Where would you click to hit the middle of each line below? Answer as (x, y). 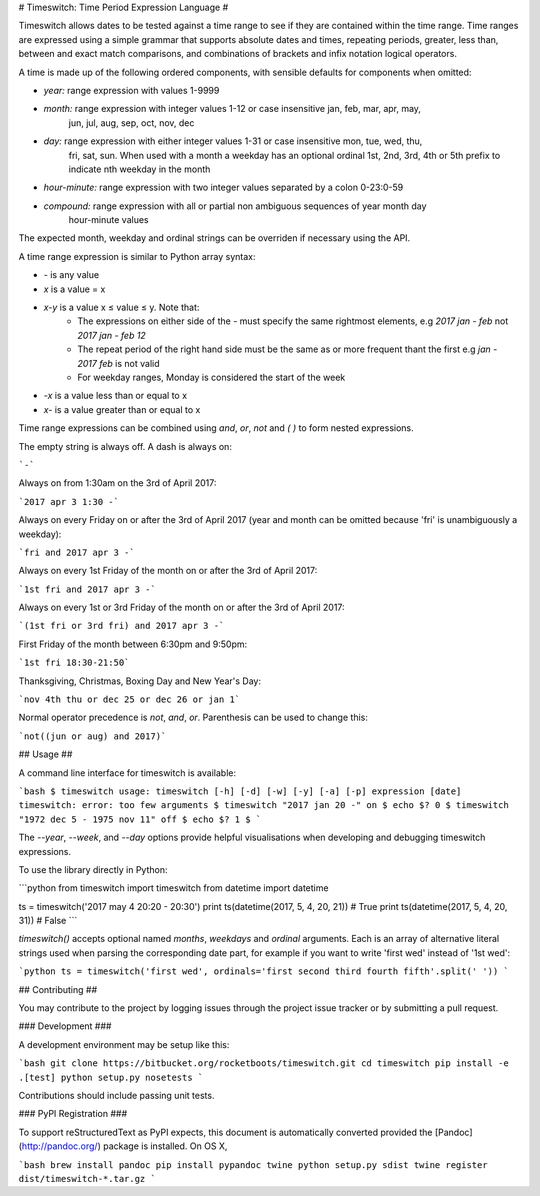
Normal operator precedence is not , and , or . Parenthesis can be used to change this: (193, 717)
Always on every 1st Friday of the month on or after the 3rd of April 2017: (168, 571)
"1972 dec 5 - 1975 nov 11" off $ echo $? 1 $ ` (140, 819)
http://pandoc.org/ (60, 1146)
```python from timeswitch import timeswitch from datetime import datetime (173, 888)
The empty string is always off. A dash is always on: (125, 446)
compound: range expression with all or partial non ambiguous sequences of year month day (235, 206)
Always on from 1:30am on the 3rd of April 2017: (117, 483)
